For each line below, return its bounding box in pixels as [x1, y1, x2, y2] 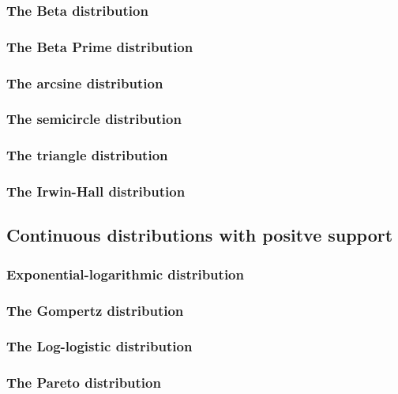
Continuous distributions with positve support [6, 223, 393, 247]
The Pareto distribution [6, 373, 161, 392]
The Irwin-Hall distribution [6, 182, 186, 201]
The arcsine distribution [6, 73, 163, 92]
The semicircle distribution [6, 109, 182, 129]
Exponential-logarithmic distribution [6, 264, 244, 283]
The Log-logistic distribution [6, 336, 193, 356]
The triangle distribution [6, 145, 168, 165]
